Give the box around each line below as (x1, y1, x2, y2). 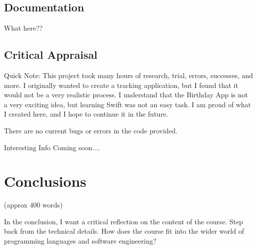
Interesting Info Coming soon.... (4, 142, 100, 152)
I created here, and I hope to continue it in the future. (4, 109, 169, 119)
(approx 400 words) (4, 200, 63, 210)
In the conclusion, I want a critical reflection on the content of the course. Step (4, 216, 243, 226)
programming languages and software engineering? (4, 236, 157, 246)
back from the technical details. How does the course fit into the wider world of (4, 226, 244, 236)
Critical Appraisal (4, 47, 97, 62)
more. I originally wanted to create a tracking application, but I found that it (4, 80, 238, 90)
